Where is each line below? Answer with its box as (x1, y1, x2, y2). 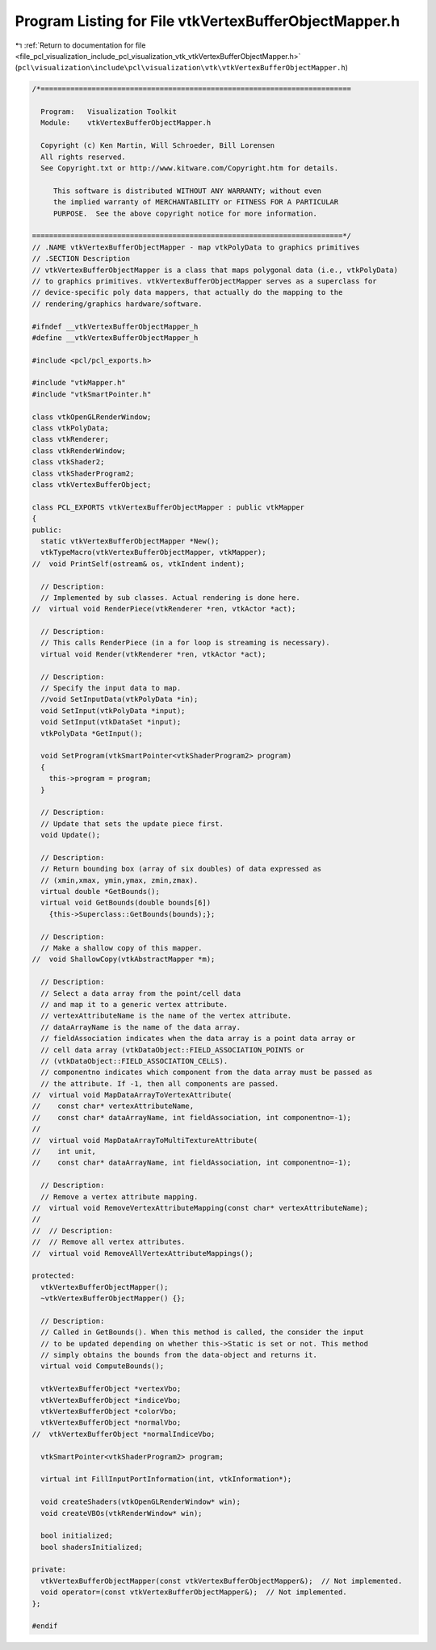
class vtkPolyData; (31, 424, 109, 433)
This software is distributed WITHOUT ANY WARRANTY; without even (52, 186, 322, 195)
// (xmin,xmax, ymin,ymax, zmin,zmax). (40, 875, 199, 884)
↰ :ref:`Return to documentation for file (15, 40, 146, 50)
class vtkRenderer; (31, 435, 109, 444)
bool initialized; (40, 1531, 113, 1540)
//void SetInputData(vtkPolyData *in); (40, 695, 199, 704)
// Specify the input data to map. (40, 683, 182, 693)
